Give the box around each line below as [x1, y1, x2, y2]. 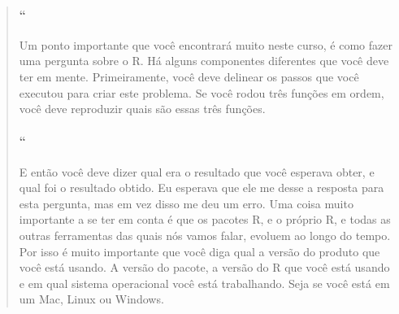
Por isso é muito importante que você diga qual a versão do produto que [19, 242, 380, 259]
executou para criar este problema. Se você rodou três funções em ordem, [19, 84, 384, 101]
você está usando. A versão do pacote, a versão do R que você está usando [19, 259, 390, 276]
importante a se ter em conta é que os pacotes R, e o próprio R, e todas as [19, 211, 391, 228]
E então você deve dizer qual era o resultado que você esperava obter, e [19, 163, 375, 180]
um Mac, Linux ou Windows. [19, 290, 164, 307]
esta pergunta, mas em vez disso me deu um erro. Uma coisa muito [19, 194, 353, 212]
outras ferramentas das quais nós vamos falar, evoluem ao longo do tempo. [19, 226, 391, 243]
